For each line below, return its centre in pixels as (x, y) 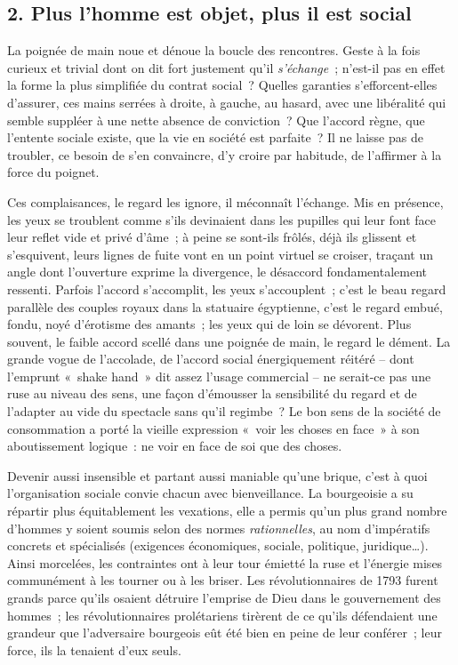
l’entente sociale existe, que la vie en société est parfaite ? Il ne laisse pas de (215, 137)
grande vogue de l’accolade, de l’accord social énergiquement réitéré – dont (211, 359)
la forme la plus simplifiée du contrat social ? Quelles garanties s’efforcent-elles (222, 85)
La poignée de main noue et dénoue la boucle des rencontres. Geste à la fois (214, 50)
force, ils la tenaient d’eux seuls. (94, 649)
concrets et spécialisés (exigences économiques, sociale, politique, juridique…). (218, 545)
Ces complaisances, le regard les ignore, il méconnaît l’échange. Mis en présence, (225, 201)
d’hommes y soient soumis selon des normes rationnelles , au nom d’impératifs (219, 528)
